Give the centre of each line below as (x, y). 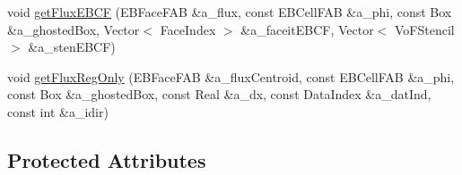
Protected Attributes (107, 159)
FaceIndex (188, 29)
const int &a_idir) (58, 111)
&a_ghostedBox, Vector (74, 29)
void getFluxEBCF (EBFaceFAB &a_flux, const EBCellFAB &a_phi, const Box (230, 12)
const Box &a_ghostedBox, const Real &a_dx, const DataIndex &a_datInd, (219, 94)
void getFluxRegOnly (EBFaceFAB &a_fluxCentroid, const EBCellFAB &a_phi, (231, 76)
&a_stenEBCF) (72, 47)
